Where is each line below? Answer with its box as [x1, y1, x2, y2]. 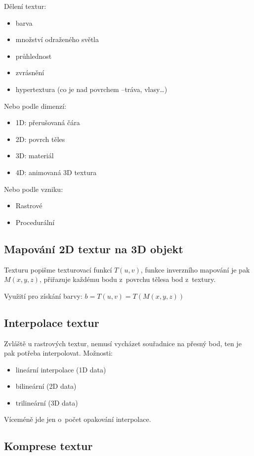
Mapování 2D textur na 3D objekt [4, 241, 183, 256]
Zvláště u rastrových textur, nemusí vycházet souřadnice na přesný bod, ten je [4, 338, 242, 348]
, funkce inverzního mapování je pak [140, 264, 250, 274]
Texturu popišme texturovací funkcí [4, 264, 112, 274]
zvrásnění [15, 67, 44, 78]
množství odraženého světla [15, 34, 99, 45]
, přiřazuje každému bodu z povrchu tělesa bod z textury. [39, 274, 216, 284]
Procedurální [15, 217, 55, 227]
